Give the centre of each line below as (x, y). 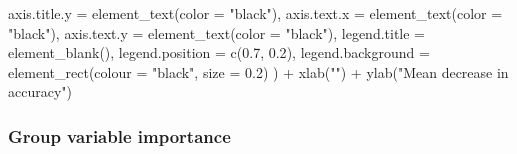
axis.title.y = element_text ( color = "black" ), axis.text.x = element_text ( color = (255, 13)
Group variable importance (119, 135)
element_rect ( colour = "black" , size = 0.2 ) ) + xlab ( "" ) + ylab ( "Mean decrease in (258, 71)
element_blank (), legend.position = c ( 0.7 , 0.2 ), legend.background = (219, 52)
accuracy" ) (40, 91)
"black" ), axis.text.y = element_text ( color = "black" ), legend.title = (217, 32)
